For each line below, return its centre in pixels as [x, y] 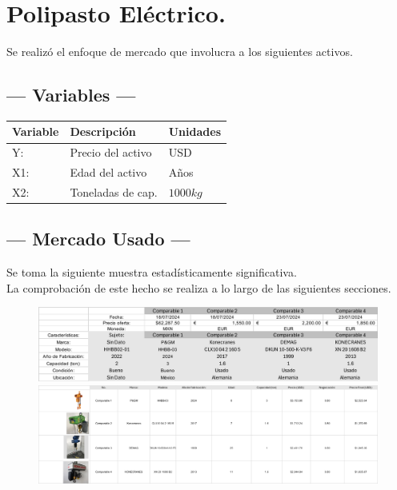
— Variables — [71, 95]
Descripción [103, 131]
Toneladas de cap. [114, 191]
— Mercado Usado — [98, 239]
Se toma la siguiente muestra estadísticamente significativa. [152, 272]
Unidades [194, 131]
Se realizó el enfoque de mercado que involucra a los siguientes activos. [180, 52]
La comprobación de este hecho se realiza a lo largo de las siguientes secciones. [199, 287]
